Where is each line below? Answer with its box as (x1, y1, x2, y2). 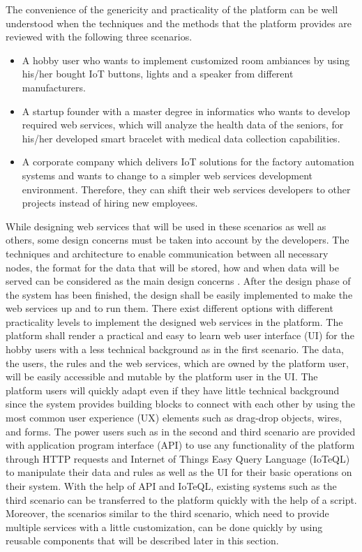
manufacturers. (22, 80, 86, 94)
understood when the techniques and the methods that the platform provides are (6, 15, 352, 30)
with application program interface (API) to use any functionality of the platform (6, 438, 355, 452)
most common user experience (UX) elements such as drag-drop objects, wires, (6, 410, 342, 425)
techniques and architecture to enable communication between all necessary (6, 246, 329, 260)
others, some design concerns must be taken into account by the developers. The (6, 232, 349, 247)
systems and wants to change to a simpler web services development (22, 167, 313, 182)
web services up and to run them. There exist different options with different (6, 301, 333, 315)
